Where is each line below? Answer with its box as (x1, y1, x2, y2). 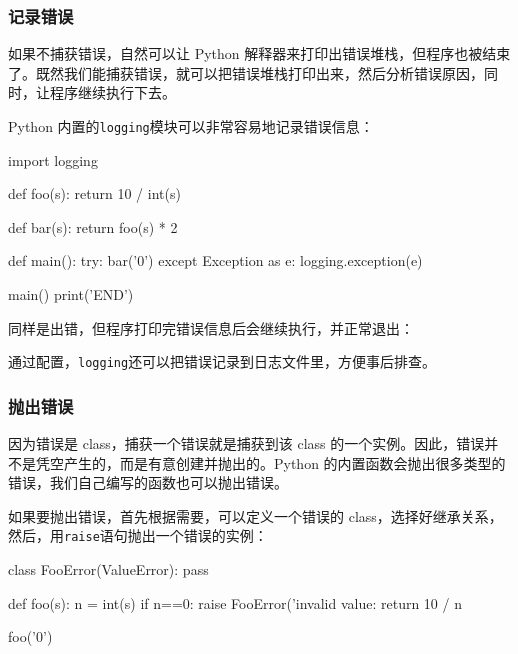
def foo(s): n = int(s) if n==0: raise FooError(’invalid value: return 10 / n (8, 592, 462, 613)
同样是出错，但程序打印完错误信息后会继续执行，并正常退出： (8, 317, 414, 338)
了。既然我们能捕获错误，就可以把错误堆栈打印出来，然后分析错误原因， (8, 62, 484, 83)
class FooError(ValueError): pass (8, 559, 209, 580)
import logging (8, 149, 98, 170)
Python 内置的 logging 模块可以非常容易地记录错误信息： (8, 116, 374, 136)
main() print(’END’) (8, 284, 134, 305)
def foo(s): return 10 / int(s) (8, 183, 181, 204)
